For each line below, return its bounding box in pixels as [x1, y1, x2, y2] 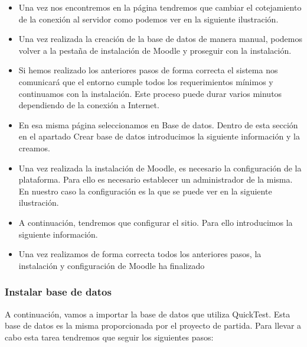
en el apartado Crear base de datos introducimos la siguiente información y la [18, 130, 300, 142]
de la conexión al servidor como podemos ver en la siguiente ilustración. [18, 12, 279, 25]
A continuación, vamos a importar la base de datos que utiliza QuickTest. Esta [5, 307, 290, 320]
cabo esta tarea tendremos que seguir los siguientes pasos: [5, 330, 214, 343]
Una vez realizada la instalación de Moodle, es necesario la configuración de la [18, 161, 302, 174]
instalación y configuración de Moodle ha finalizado [18, 259, 205, 271]
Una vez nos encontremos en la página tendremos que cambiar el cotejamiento [18, 1, 302, 13]
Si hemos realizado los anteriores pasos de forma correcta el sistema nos [18, 64, 278, 76]
